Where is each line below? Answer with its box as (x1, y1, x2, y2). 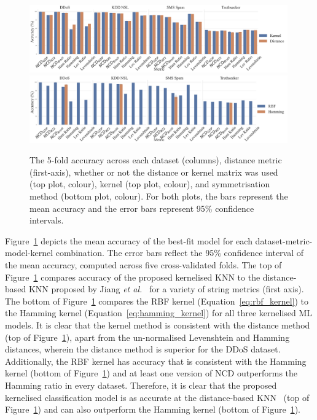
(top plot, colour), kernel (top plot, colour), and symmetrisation (29, 177, 270, 190)
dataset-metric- (255, 234, 313, 247)
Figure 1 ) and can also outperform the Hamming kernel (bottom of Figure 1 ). (5, 403, 300, 416)
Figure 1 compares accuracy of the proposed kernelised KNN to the (5, 270, 260, 283)
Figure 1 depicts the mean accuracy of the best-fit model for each (5, 234, 252, 247)
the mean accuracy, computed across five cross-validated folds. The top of (5, 259, 282, 271)
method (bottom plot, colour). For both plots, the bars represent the (29, 190, 288, 203)
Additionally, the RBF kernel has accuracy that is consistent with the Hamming (5, 354, 307, 367)
